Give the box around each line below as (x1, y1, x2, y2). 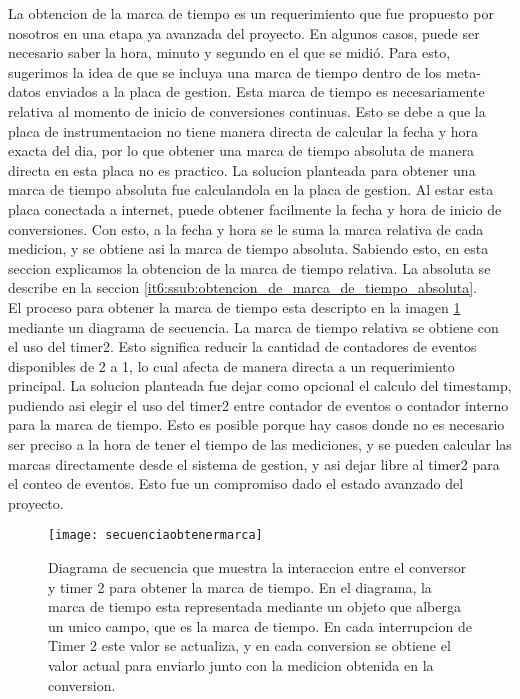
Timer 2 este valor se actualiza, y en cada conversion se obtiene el (48, 635, 451, 656)
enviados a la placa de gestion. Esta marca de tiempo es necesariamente (45, 81, 485, 102)
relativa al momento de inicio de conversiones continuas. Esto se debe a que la (8, 100, 486, 121)
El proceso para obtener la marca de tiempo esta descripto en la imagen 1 (8, 296, 461, 317)
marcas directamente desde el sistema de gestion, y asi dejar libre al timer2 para (8, 453, 500, 474)
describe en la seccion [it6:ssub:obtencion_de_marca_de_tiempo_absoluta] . (8, 277, 478, 298)
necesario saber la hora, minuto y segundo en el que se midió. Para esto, (8, 42, 451, 63)
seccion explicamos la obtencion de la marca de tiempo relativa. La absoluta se (8, 257, 491, 278)
